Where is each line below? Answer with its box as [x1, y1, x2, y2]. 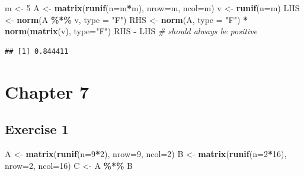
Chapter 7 [5, 79, 89, 103]
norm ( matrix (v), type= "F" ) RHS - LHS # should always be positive [5, 25, 258, 37]
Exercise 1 [5, 120, 69, 138]
